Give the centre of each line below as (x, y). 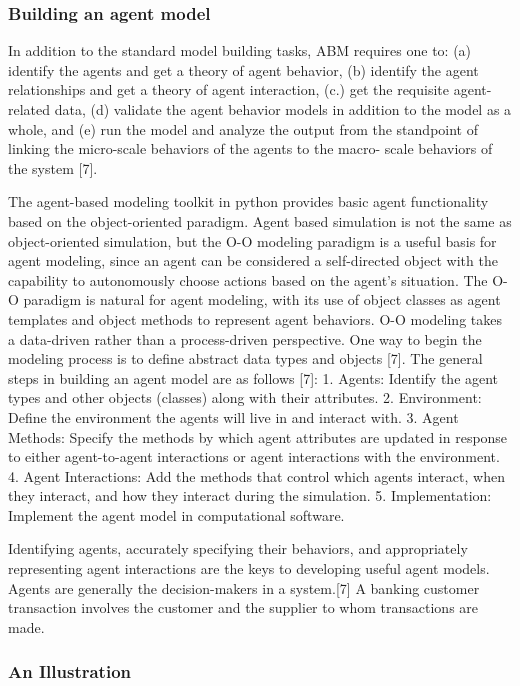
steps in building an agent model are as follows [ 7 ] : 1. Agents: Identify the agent (253, 377)
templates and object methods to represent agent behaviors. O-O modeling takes (255, 318)
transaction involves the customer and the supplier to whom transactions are (243, 607)
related (29, 109)
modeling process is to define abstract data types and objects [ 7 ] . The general (245, 358)
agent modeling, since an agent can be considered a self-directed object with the (253, 260)
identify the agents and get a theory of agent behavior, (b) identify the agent (243, 69)
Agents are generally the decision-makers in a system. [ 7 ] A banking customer (244, 587)
